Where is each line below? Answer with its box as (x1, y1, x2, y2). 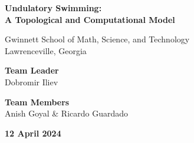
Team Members (5, 95, 70, 108)
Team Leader (5, 64, 59, 77)
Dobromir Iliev (5, 75, 58, 88)
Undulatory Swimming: (5, 2, 102, 14)
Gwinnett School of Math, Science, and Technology (5, 33, 190, 45)
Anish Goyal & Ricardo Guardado (5, 107, 129, 119)
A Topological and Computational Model (5, 13, 175, 25)
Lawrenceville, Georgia (5, 44, 87, 56)
